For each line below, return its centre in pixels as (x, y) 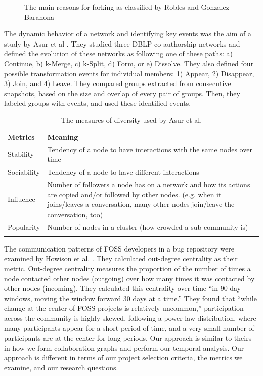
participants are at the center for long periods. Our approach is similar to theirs (128, 338)
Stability (21, 154)
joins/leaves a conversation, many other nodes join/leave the (141, 204)
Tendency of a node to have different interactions (123, 172)
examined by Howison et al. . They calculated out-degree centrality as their (121, 258)
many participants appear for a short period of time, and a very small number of (129, 328)
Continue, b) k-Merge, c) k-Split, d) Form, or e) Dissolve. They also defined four (129, 63)
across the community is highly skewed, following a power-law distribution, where (130, 318)
